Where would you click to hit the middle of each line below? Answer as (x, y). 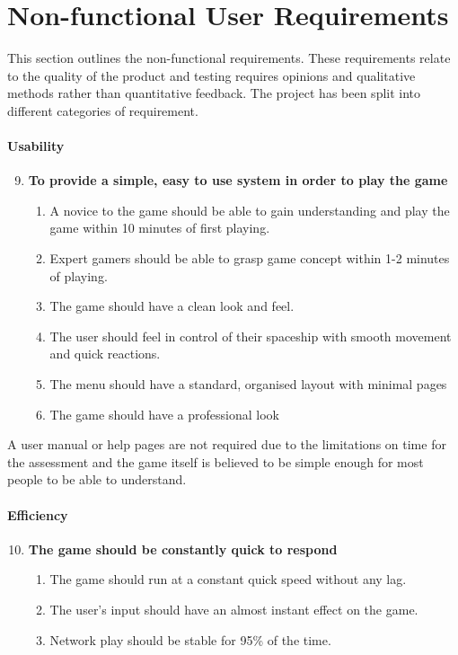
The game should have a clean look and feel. (172, 306)
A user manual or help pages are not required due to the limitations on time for (227, 444)
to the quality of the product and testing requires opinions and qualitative (211, 75)
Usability (36, 146)
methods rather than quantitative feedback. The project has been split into (214, 93)
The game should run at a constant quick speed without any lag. (228, 579)
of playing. (79, 275)
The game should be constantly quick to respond (183, 549)
